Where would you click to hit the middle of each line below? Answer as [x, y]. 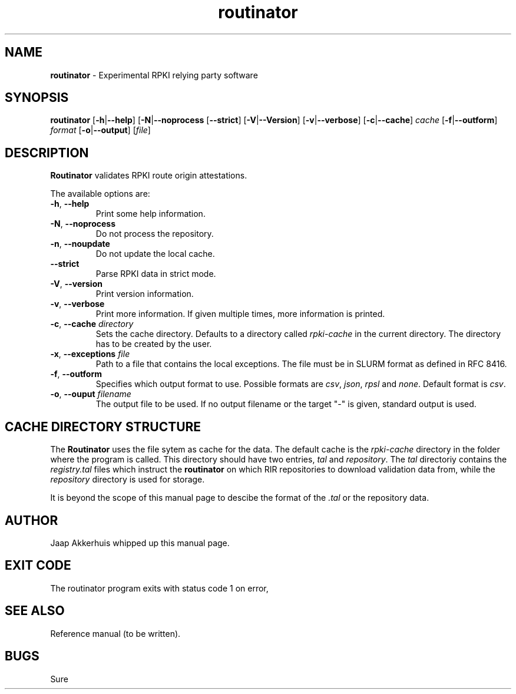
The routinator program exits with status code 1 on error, [159, 588]
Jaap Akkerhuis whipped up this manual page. [140, 543]
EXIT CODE [38, 566]
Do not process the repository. [155, 234]
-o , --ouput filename [91, 394]
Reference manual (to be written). [115, 633]
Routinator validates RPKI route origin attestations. [149, 176]
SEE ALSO [35, 611]
